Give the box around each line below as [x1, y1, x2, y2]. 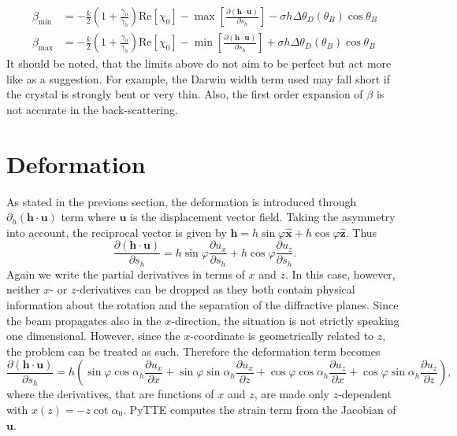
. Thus [345, 224, 377, 240]
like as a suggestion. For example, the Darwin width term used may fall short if [6, 70, 391, 87]
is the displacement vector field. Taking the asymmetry [130, 209, 396, 225]
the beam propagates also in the [6, 312, 162, 328]
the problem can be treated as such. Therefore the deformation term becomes [6, 342, 381, 359]
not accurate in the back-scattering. [6, 101, 178, 117]
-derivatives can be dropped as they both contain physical [76, 281, 355, 297]
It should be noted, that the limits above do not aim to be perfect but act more [6, 55, 392, 72]
